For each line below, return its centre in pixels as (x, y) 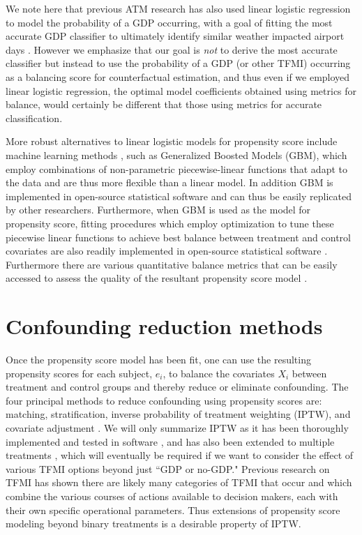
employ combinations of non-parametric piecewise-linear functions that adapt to (176, 168)
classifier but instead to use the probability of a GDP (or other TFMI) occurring (178, 63)
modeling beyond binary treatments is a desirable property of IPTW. (153, 523)
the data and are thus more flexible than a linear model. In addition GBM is (169, 182)
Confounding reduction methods (164, 326)
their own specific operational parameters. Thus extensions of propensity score (173, 510)
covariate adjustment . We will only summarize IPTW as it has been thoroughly (177, 427)
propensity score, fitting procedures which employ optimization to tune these (170, 223)
